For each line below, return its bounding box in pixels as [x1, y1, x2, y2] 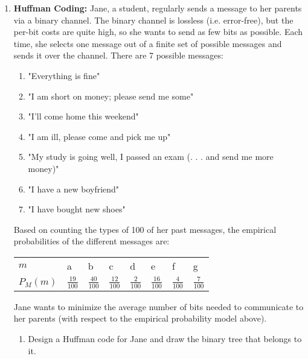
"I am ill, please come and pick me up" [28, 130, 171, 142]
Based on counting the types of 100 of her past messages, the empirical [13, 223, 277, 235]
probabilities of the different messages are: [13, 235, 170, 247]
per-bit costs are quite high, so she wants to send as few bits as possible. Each [13, 25, 303, 38]
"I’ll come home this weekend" [28, 110, 139, 122]
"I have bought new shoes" [28, 203, 126, 215]
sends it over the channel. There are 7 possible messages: [13, 49, 223, 62]
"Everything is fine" [28, 69, 100, 81]
